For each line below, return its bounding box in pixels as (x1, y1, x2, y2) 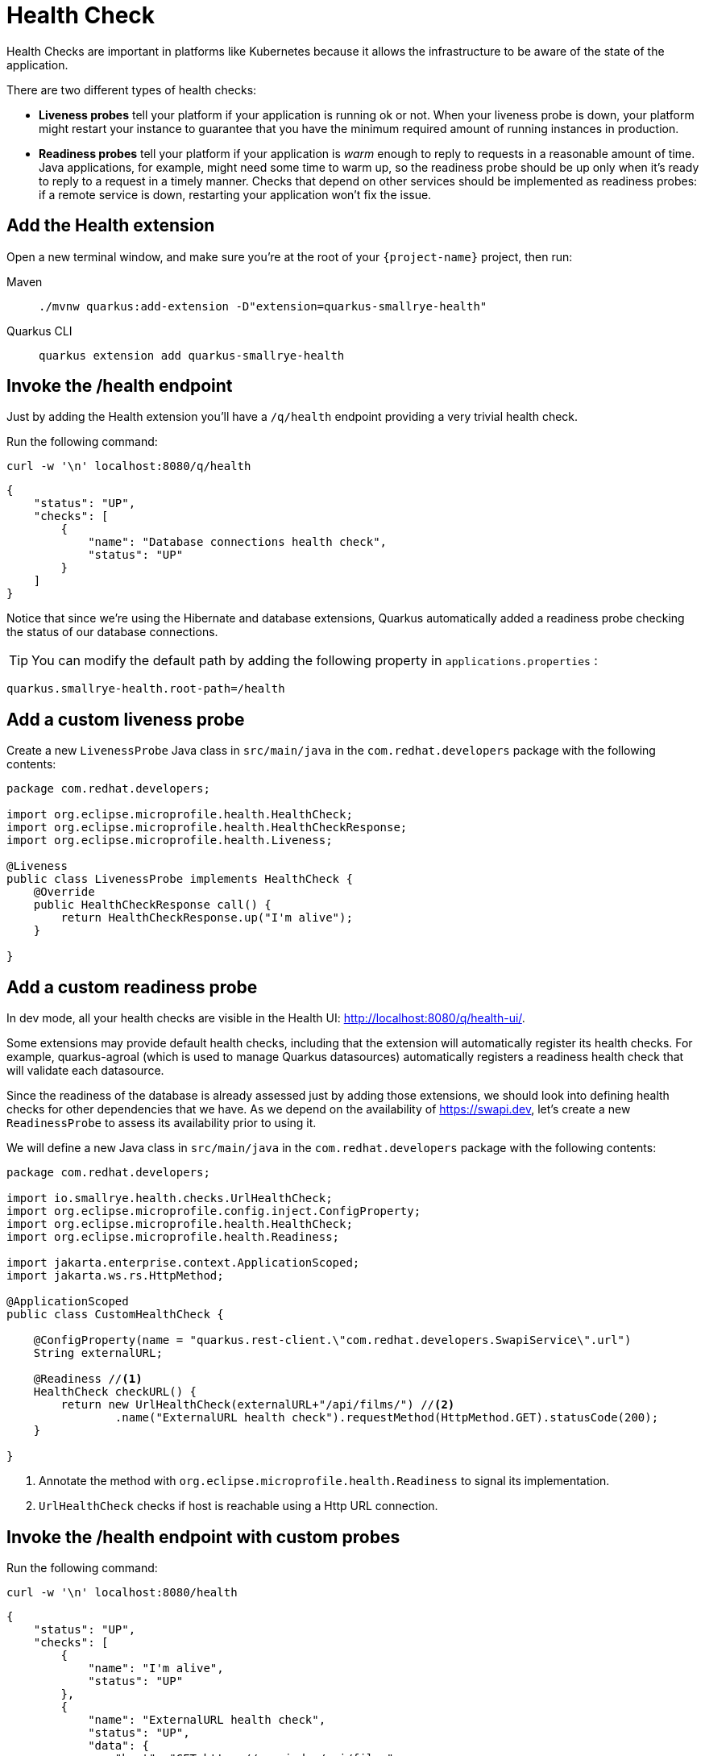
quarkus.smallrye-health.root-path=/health (6, 682, 285, 696)
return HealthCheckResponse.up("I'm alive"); (60, 911, 353, 925)
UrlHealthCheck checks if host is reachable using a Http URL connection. (39, 1499, 438, 1513)
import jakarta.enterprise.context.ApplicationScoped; (6, 1256, 360, 1270)
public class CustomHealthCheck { (6, 1308, 224, 1321)
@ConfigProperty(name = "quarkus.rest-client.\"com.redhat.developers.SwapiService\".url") (33, 1334, 632, 1347)
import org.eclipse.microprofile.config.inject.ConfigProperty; (6, 1205, 421, 1218)
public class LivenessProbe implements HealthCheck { (6, 872, 353, 886)
